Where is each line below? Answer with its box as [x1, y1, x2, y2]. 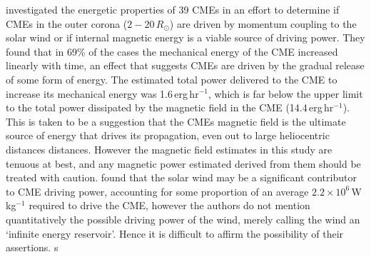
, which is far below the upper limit [208, 86, 363, 101]
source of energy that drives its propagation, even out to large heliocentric [6, 128, 330, 143]
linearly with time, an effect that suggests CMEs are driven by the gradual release [6, 58, 365, 73]
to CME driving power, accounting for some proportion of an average [6, 183, 309, 198]
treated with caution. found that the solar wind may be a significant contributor [6, 170, 357, 185]
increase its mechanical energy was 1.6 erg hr [6, 86, 199, 101]
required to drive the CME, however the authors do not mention [29, 198, 310, 213]
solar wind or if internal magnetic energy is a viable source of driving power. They [6, 30, 365, 45]
